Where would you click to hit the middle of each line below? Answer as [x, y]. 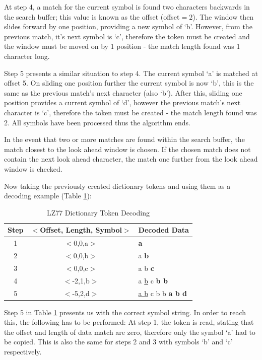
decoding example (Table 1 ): [48, 196]
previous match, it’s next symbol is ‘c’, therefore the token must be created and [127, 36]
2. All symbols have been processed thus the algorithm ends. [97, 122]
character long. [27, 56]
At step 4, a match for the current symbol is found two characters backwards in [127, 7]
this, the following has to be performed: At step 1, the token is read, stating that [129, 322]
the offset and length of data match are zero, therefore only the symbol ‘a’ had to [130, 332]
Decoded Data [163, 230]
